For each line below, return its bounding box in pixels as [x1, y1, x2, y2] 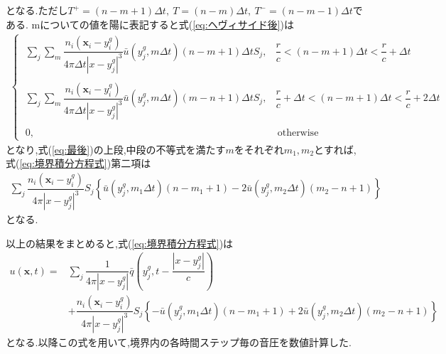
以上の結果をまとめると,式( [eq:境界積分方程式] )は [6, 235, 234, 250]
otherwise [277, 128, 319, 139]
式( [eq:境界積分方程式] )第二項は [6, 156, 151, 171]
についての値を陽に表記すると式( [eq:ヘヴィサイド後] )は [40, 16, 294, 31]
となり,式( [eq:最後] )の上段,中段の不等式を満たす [6, 141, 226, 156]
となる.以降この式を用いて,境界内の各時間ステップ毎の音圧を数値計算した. [6, 334, 352, 349]
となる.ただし [6, 3, 68, 17]
